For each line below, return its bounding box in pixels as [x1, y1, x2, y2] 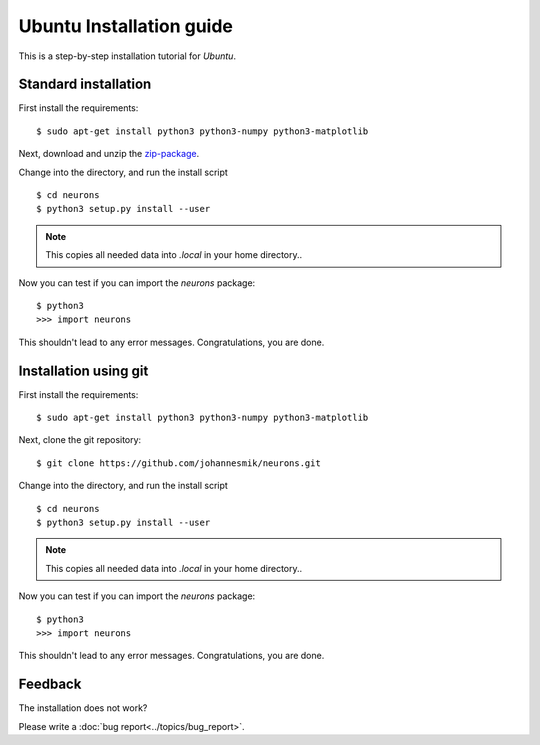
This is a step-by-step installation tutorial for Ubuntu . [18, 50, 237, 62]
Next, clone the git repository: [18, 434, 142, 446]
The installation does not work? [18, 702, 148, 714]
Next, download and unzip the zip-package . [18, 148, 200, 160]
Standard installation [18, 76, 152, 93]
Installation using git [18, 362, 149, 379]
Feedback [18, 676, 82, 693]
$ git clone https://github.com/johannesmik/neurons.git [36, 457, 322, 469]
